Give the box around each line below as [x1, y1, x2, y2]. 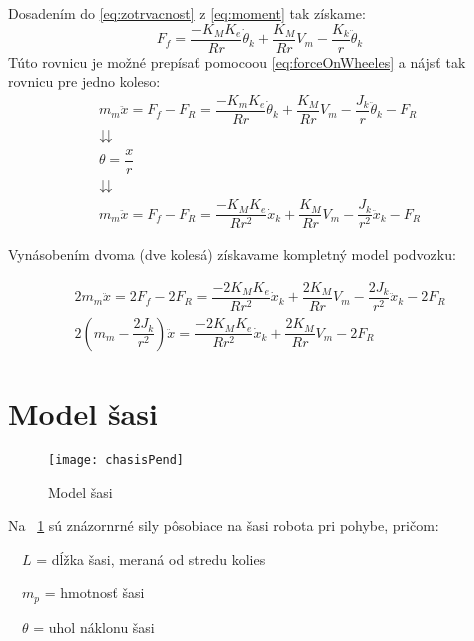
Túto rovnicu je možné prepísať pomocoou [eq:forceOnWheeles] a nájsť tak [8, 51, 466, 72]
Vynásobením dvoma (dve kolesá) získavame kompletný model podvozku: [8, 244, 456, 265]
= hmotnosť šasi [44, 582, 145, 603]
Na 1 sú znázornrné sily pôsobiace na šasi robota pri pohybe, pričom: [8, 515, 439, 536]
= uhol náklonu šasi [33, 616, 155, 637]
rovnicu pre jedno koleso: [8, 71, 161, 92]
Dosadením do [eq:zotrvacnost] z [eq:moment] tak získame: [8, 3, 366, 23]
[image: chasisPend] [48, 453, 185, 468]
